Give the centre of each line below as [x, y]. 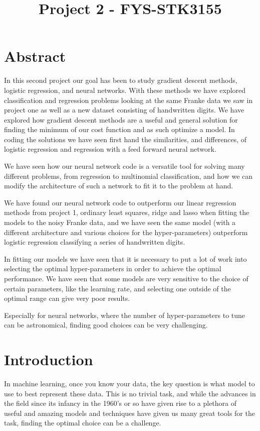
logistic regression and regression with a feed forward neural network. [110, 149]
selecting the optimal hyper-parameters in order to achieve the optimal [113, 268]
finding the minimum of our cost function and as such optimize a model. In [119, 129]
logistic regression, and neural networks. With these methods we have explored [125, 90]
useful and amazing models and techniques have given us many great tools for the [129, 413]
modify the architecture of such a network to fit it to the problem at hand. [119, 186]
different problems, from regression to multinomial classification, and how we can [128, 176]
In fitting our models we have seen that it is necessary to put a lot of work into [125, 258]
